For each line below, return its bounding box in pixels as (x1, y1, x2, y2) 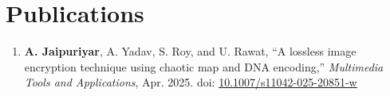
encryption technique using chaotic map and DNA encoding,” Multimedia (24, 58, 384, 75)
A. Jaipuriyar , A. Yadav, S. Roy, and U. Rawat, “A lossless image (24, 43, 357, 60)
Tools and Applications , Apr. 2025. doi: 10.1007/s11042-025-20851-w (24, 74, 357, 90)
